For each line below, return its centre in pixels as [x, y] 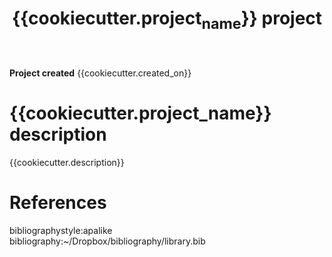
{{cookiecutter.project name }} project [167, 20]
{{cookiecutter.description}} [67, 162]
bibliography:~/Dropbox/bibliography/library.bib [107, 241]
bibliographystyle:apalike [61, 230]
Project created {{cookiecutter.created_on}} [100, 73]
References [58, 202]
